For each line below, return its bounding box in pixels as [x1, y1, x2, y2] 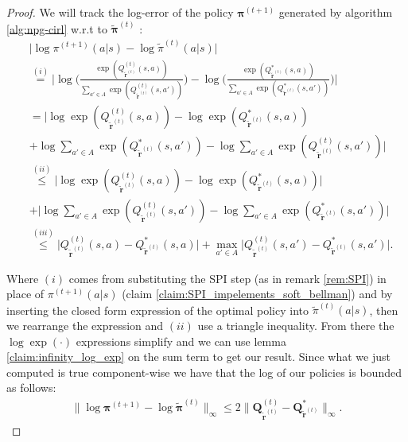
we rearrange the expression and [6, 317, 164, 334]
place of [6, 285, 45, 302]
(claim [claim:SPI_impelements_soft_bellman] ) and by [122, 285, 393, 302]
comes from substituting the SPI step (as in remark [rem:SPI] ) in [68, 269, 387, 286]
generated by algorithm [278, 4, 393, 20]
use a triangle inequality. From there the [197, 317, 394, 334]
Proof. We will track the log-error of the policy [6, 4, 234, 20]
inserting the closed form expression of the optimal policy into [6, 301, 309, 318]
